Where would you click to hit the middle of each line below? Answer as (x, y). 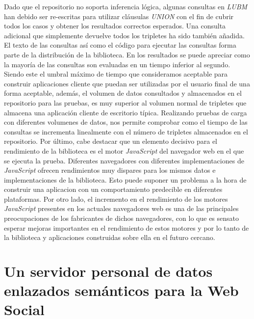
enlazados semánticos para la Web (121, 290)
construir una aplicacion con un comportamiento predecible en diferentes (113, 189)
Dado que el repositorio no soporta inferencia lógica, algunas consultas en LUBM (126, 6)
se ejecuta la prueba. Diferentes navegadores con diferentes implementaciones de (124, 160)
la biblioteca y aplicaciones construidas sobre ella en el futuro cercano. (110, 237)
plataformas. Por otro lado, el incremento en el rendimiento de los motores (116, 199)
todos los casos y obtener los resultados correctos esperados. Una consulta (115, 26)
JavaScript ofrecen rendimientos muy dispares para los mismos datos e (110, 170)
